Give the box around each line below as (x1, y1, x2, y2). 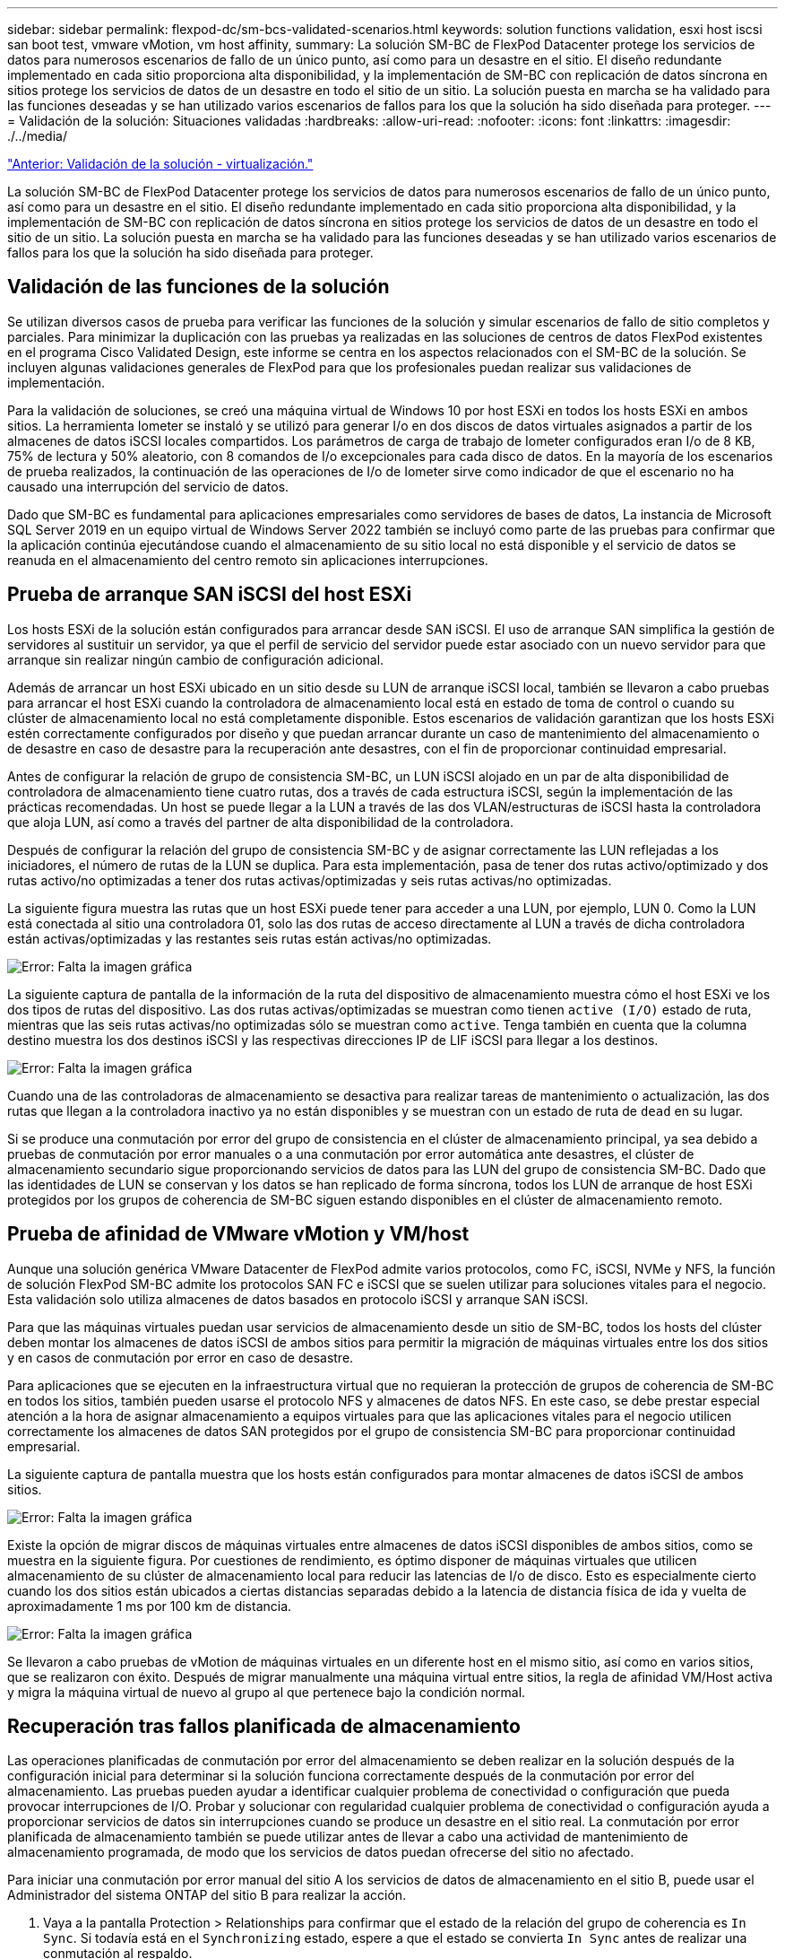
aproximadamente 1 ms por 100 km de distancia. (7, 1598, 292, 1614)
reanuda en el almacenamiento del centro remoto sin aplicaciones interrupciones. (7, 552, 488, 568)
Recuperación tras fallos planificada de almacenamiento (7, 1714, 521, 1737)
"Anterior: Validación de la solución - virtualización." (7, 156, 314, 171)
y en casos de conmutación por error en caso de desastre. (7, 1349, 354, 1365)
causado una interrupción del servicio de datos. (7, 478, 289, 494)
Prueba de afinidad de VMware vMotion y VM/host (7, 1223, 470, 1246)
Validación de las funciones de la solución (7, 275, 390, 299)
